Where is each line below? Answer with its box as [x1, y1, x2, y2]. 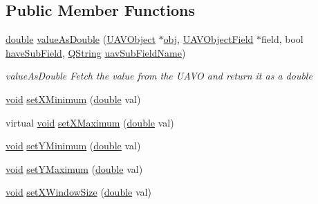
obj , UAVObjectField [163, 32, 254, 46]
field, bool [261, 32, 303, 46]
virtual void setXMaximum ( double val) [6, 115, 174, 129]
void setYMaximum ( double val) [6, 161, 143, 176]
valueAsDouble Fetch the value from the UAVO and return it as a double [6, 68, 312, 83]
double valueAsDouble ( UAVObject [6, 32, 156, 46]
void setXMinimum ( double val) [6, 91, 141, 106]
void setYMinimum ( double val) [6, 138, 141, 153]
